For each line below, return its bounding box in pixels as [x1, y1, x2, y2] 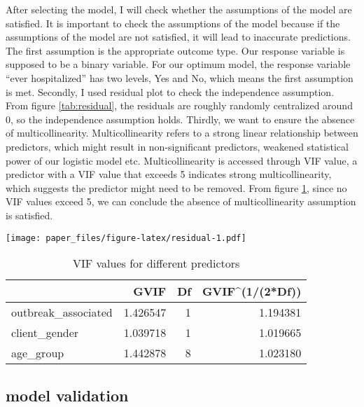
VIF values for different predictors [73, 255, 240, 272]
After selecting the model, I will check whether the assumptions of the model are [6, 2, 352, 16]
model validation [6, 384, 129, 406]
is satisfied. [6, 207, 53, 222]
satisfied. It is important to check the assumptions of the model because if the [6, 15, 340, 30]
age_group [11, 345, 64, 361]
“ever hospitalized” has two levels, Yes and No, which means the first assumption [6, 70, 353, 85]
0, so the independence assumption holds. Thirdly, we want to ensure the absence [6, 111, 355, 126]
